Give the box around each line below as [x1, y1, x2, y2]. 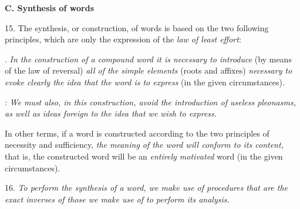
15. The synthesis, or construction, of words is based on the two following [5, 21, 269, 34]
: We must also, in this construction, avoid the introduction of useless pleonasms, [5, 95, 296, 108]
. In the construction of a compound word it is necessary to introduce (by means [5, 52, 292, 65]
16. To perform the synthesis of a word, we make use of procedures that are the [5, 181, 288, 194]
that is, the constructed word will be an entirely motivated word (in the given [5, 150, 283, 162]
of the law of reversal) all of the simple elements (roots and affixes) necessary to [5, 64, 292, 77]
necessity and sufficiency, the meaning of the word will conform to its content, [5, 138, 284, 151]
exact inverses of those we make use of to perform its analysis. [5, 193, 230, 205]
